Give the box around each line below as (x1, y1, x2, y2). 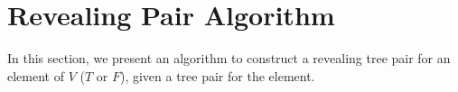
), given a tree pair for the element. (119, 66, 315, 85)
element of (7, 66, 64, 85)
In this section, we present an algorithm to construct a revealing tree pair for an (7, 49, 451, 68)
